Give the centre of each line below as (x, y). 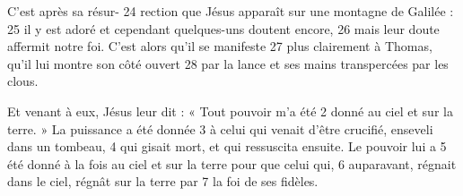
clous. (23, 81)
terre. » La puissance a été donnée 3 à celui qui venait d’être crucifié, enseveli (220, 128)
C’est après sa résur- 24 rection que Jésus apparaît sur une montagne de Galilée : (231, 11)
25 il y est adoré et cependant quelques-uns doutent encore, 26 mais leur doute (223, 28)
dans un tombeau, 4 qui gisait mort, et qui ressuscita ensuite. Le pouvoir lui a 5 (227, 146)
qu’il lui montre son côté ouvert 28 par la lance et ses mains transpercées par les (228, 63)
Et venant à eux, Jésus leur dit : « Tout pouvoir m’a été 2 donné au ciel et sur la (230, 111)
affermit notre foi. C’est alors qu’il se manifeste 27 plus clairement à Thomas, (220, 46)
